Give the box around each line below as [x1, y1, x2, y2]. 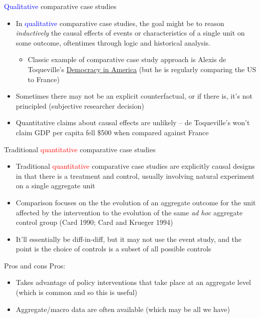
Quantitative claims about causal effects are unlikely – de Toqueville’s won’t [16, 117, 250, 128]
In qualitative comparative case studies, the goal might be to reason [16, 18, 224, 28]
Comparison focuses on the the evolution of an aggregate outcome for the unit [16, 197, 256, 207]
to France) [28, 74, 60, 84]
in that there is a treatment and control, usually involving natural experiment [16, 170, 255, 181]
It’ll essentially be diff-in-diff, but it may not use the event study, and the [16, 233, 242, 244]
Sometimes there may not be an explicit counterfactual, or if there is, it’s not [16, 91, 252, 101]
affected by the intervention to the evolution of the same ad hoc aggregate [16, 207, 243, 217]
